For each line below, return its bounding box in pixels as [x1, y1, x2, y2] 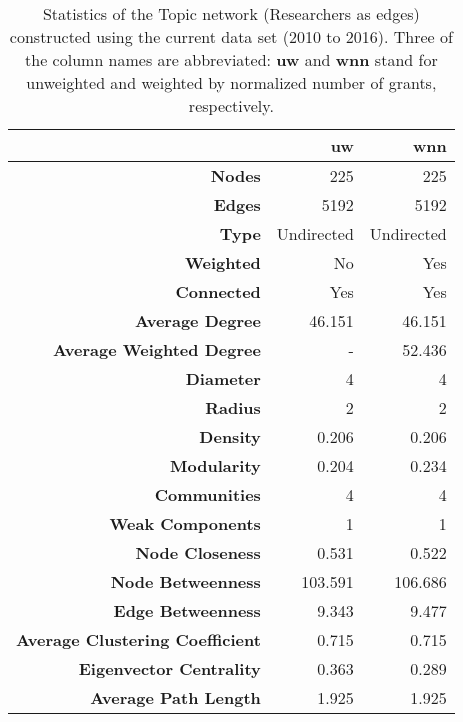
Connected [175, 280, 261, 303]
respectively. [188, 94, 274, 117]
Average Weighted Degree [53, 338, 261, 361]
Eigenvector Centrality [78, 657, 261, 680]
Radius [205, 396, 261, 419]
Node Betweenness [110, 570, 261, 593]
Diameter [185, 367, 261, 390]
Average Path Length [90, 686, 261, 709]
